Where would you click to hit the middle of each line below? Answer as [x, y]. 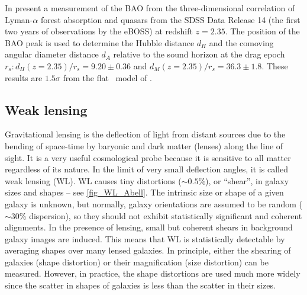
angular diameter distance [52, 54]
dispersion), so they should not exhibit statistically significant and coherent [166, 215]
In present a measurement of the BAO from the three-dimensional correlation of [150, 8]
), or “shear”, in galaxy [247, 180]
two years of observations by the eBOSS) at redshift [99, 31]
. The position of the [262, 31]
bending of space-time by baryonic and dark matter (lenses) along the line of [144, 145]
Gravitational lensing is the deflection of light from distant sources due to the [145, 134]
